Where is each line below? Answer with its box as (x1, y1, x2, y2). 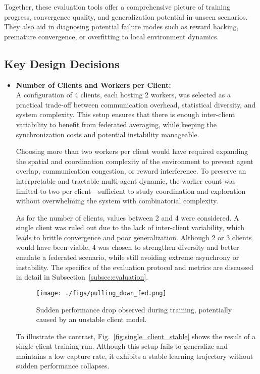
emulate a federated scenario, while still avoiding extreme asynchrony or (16, 252, 239, 262)
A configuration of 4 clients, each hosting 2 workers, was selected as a (16, 89, 231, 100)
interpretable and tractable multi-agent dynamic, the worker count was (16, 175, 236, 186)
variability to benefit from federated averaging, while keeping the (16, 119, 217, 129)
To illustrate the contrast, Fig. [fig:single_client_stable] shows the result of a (16, 331, 256, 341)
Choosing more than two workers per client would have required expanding (16, 146, 248, 156)
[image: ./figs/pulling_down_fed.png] (36, 289, 167, 297)
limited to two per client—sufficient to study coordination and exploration (16, 185, 246, 196)
